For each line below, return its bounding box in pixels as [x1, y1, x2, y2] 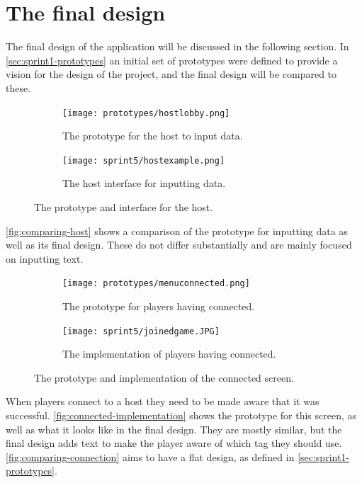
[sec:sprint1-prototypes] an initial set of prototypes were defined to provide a [6, 52, 338, 67]
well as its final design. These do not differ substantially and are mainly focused [6, 237, 352, 252]
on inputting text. [6, 251, 84, 266]
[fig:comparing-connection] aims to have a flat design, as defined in [6, 449, 295, 464]
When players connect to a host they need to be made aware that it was [6, 394, 319, 409]
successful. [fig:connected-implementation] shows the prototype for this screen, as [6, 408, 356, 423]
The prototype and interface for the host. [34, 200, 213, 214]
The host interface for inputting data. [62, 176, 226, 191]
